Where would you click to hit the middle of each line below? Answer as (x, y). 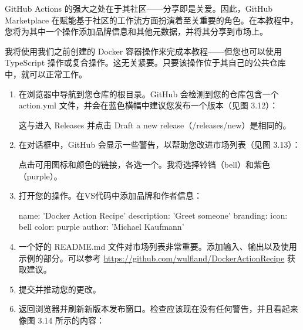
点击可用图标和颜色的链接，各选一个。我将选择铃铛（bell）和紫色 (144, 164)
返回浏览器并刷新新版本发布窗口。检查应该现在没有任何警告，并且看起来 (158, 309)
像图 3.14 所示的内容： (62, 320)
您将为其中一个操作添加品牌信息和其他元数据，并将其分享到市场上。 (136, 31)
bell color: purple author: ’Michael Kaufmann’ (101, 227)
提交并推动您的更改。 (60, 289)
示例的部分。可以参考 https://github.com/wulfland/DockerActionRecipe (151, 258)
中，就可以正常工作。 (46, 74)
